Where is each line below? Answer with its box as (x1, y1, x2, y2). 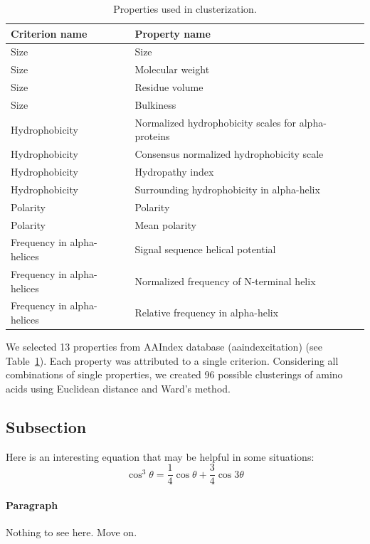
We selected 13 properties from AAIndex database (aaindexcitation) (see (6, 339, 322, 354)
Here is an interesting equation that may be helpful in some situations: (6, 449, 314, 464)
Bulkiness (134, 97, 176, 112)
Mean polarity (134, 217, 196, 232)
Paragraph (6, 497, 58, 512)
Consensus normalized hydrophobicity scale (134, 146, 324, 161)
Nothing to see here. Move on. (6, 525, 137, 540)
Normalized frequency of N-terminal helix (134, 273, 316, 288)
